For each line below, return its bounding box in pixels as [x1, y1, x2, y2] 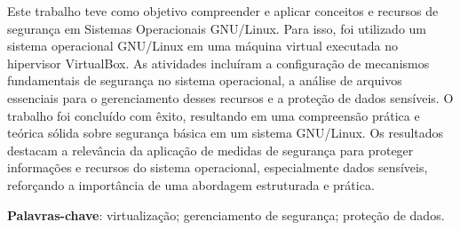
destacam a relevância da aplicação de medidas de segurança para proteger [7, 140, 414, 159]
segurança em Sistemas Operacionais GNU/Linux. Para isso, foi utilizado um [7, 19, 427, 37]
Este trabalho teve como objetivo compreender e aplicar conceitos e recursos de [7, 2, 439, 20]
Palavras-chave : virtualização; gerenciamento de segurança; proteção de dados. [7, 205, 445, 224]
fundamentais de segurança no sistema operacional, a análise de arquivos [7, 71, 402, 90]
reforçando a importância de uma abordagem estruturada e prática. [7, 175, 375, 194]
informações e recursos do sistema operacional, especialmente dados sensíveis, [7, 158, 428, 177]
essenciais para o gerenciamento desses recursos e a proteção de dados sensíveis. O [7, 88, 454, 107]
